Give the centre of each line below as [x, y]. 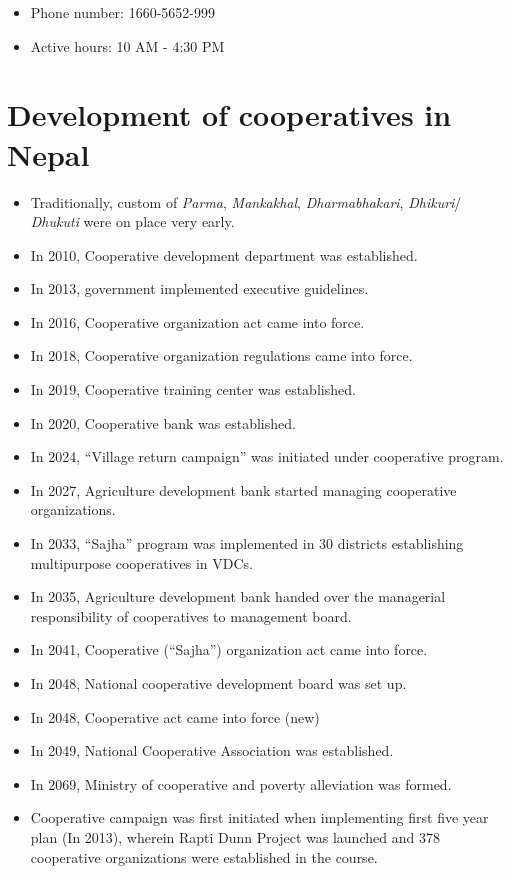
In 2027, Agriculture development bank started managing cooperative [243, 489]
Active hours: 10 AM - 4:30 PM [127, 45]
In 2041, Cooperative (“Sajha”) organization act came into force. [229, 649]
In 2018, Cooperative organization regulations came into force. [221, 355]
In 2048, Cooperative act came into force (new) [175, 716]
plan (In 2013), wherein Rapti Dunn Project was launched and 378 [235, 836]
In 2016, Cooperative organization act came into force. [197, 321]
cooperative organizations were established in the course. [204, 856]
